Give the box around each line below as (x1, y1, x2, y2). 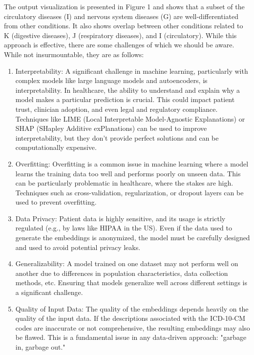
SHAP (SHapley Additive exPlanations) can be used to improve (15, 123, 207, 133)
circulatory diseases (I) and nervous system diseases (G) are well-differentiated (4, 11, 239, 21)
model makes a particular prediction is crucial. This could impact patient (15, 94, 235, 104)
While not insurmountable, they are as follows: (4, 49, 144, 59)
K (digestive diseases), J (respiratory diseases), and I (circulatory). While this (4, 30, 237, 40)
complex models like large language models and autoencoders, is (15, 75, 208, 85)
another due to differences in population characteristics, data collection (15, 268, 228, 278)
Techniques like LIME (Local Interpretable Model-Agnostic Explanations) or (15, 113, 245, 124)
